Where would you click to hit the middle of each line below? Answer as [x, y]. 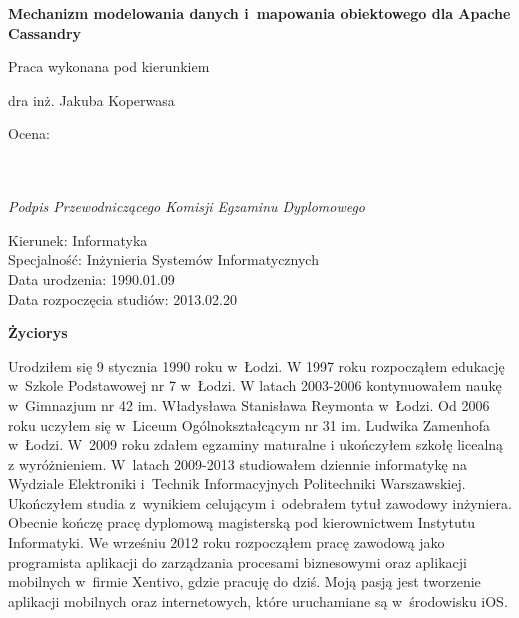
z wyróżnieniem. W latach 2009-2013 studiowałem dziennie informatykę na [238, 463]
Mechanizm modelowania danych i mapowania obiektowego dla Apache [259, 13]
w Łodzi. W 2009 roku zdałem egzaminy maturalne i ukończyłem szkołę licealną [256, 444]
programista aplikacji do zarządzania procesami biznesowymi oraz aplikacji [237, 561]
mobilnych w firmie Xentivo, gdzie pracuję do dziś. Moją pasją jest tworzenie [244, 581]
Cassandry [45, 32]
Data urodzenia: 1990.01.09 [91, 278]
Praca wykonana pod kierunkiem [109, 66]
